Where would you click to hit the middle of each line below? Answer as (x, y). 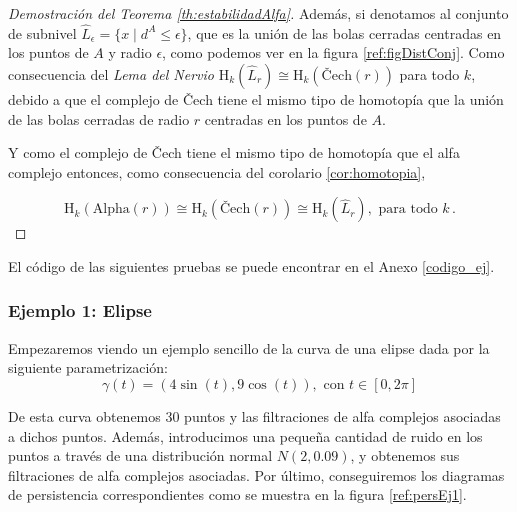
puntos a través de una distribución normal (140, 455)
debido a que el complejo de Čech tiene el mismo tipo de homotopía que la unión (256, 99)
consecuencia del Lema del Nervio (111, 74)
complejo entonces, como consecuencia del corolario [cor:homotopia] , (217, 171)
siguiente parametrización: (88, 367)
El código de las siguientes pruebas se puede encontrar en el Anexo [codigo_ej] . (251, 265)
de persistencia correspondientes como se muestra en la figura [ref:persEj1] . (237, 494)
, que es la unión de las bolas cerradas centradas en (344, 32)
